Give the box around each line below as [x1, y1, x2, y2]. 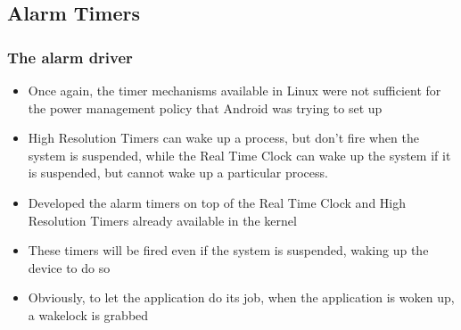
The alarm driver [7, 45, 133, 68]
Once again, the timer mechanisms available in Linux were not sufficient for [28, 81, 441, 99]
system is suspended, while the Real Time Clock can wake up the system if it [28, 145, 451, 164]
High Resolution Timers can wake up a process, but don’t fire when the [28, 128, 419, 147]
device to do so [28, 258, 111, 276]
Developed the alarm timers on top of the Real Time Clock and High [28, 193, 407, 211]
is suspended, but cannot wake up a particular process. [28, 163, 328, 182]
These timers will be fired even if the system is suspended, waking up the [28, 241, 429, 260]
